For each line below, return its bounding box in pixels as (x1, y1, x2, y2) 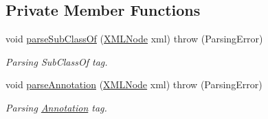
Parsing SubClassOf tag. (5, 54, 108, 68)
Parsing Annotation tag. (5, 100, 107, 114)
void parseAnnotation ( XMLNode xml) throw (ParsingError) (5, 77, 263, 92)
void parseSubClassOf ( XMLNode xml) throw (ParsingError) (5, 31, 263, 46)
